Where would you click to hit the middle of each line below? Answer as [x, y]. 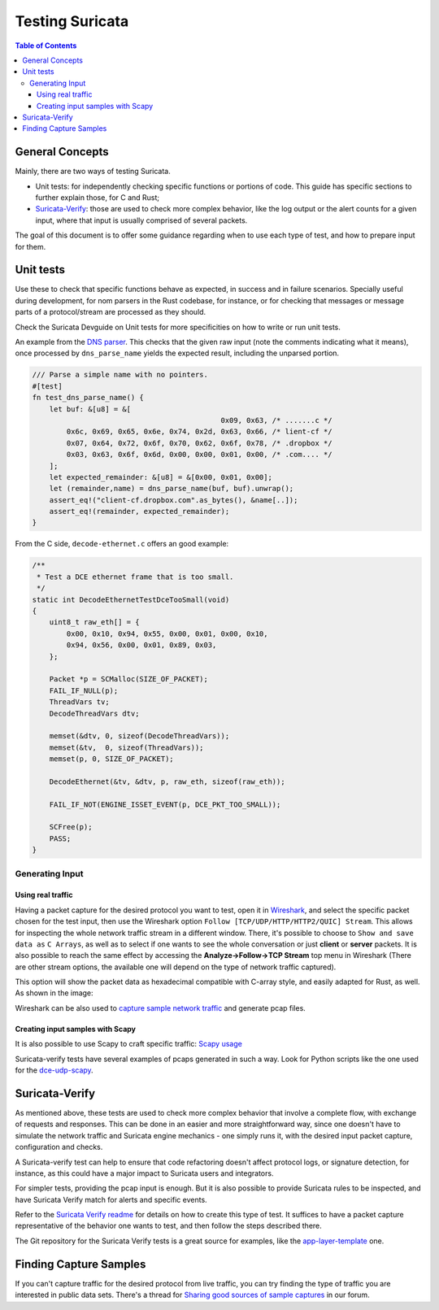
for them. [30, 246]
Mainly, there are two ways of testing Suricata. [93, 172]
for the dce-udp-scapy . [54, 1070]
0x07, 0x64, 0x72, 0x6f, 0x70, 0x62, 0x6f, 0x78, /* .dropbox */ [199, 443]
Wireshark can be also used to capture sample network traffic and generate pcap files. [161, 1008]
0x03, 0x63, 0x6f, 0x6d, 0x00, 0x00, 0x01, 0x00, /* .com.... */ [199, 455]
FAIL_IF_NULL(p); [84, 690]
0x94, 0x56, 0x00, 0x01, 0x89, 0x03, [141, 645]
